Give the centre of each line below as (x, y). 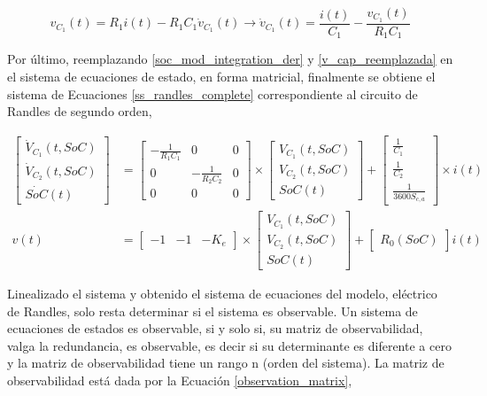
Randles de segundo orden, (80, 111)
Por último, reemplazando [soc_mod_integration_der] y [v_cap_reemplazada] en (230, 59)
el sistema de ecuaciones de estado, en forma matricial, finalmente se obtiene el (221, 76)
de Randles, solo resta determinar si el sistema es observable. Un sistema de (213, 311)
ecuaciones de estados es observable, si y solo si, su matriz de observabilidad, (215, 328)
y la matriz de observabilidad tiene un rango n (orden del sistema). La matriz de (226, 363)
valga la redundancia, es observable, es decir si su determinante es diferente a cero (229, 345)
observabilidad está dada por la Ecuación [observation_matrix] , (180, 380)
